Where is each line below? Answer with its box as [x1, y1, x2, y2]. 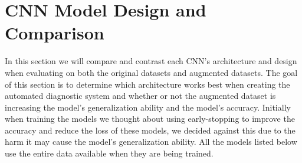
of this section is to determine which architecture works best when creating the [5, 78, 290, 90]
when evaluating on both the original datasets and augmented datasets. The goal [5, 66, 298, 78]
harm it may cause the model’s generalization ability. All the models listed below [5, 135, 297, 148]
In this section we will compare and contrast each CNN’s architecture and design [5, 55, 297, 67]
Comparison [5, 21, 104, 45]
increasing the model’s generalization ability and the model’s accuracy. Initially [5, 101, 291, 113]
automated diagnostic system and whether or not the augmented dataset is [5, 89, 276, 102]
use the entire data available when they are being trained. [5, 147, 214, 159]
